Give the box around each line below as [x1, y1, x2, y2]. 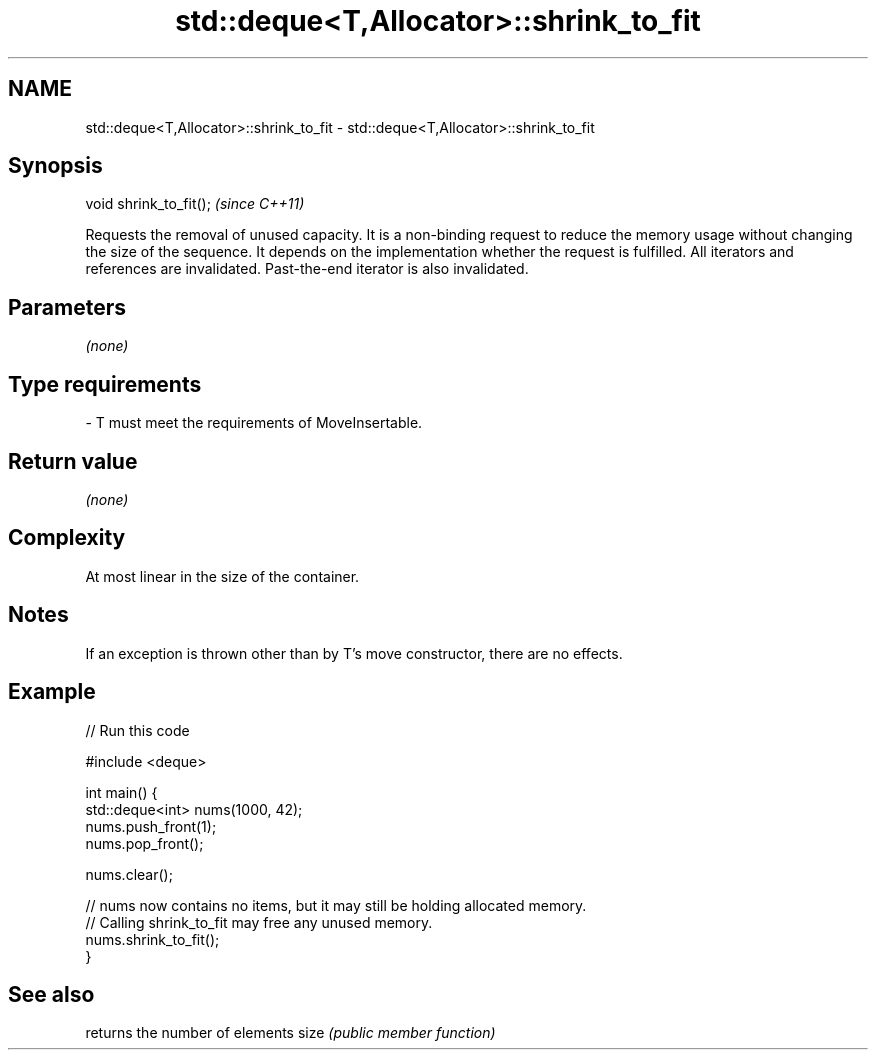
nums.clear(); [85, 865, 173, 883]
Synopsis [8, 153, 103, 179]
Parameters [8, 294, 126, 320]
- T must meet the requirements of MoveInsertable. [85, 414, 423, 432]
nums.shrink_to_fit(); [85, 930, 220, 948]
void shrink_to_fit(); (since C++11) [85, 195, 305, 213]
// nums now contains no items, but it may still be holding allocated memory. [85, 896, 587, 914]
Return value [8, 448, 138, 474]
